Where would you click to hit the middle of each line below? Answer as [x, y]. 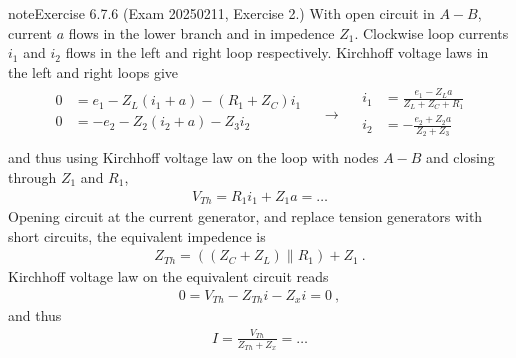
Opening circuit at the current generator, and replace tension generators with [245, 216]
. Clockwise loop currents [431, 32]
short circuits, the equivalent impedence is [137, 235]
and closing [460, 157]
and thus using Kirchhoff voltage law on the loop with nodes [193, 157]
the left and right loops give [93, 71]
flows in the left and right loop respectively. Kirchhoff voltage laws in [277, 52]
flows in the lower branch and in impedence [201, 32]
